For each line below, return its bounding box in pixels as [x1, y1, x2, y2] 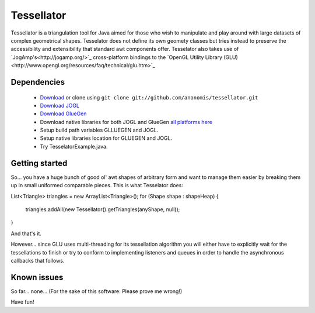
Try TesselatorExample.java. [40, 143, 108, 150]
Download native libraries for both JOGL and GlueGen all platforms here [40, 118, 213, 125]
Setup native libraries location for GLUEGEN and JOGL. [40, 135, 173, 142]
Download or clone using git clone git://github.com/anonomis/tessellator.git [40, 94, 258, 101]
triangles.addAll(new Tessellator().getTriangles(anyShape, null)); [25, 205, 180, 213]
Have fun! [10, 298, 34, 305]
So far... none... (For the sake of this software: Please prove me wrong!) [10, 287, 183, 295]
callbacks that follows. [10, 257, 65, 264]
